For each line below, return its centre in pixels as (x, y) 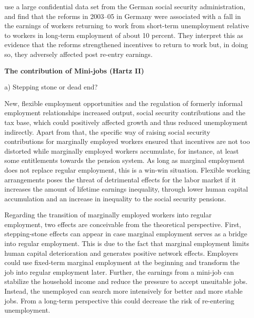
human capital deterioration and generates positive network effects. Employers (121, 253)
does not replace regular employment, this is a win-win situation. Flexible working (127, 169)
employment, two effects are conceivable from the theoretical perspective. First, (123, 224)
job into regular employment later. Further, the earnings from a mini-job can (119, 272)
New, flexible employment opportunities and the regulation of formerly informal (124, 103)
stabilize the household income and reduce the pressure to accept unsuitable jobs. (126, 281)
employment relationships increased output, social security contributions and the (125, 113)
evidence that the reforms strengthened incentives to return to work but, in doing (126, 44)
